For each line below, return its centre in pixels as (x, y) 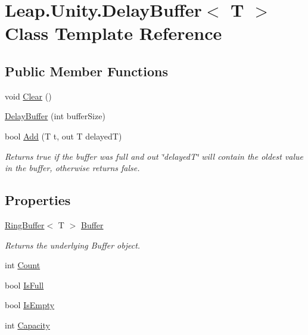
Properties (38, 200)
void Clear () (28, 96)
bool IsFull (24, 285)
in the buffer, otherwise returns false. (72, 168)
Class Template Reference (113, 33)
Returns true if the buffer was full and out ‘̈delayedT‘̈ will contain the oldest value (154, 156)
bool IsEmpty (30, 305)
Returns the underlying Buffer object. (73, 245)
